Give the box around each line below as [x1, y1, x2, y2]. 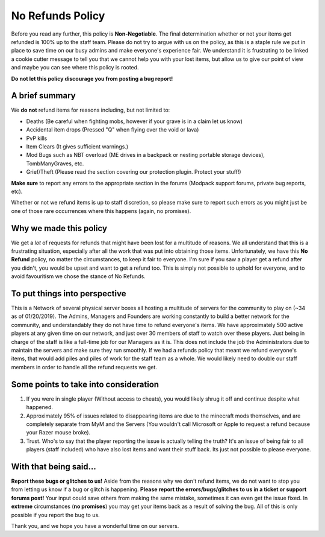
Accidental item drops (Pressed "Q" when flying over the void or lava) [26, 126, 199, 133]
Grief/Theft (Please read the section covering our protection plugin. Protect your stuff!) [26, 168, 241, 176]
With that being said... [11, 462, 96, 472]
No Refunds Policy [11, 9, 105, 22]
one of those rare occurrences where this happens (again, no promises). [11, 207, 191, 214]
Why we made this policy [11, 223, 108, 234]
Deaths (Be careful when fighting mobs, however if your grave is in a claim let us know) [26, 118, 243, 125]
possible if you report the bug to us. [11, 511, 100, 518]
